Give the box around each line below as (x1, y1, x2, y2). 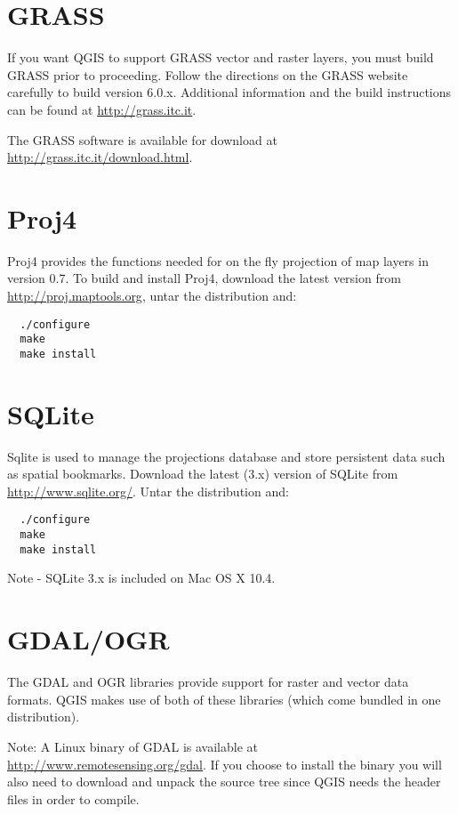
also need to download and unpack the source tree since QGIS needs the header (7, 772, 441, 791)
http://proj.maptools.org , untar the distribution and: (7, 286, 297, 304)
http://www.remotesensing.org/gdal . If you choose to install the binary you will (7, 754, 442, 773)
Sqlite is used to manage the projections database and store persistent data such (7, 447, 446, 465)
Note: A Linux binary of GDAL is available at (7, 737, 258, 755)
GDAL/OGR (7, 621, 170, 657)
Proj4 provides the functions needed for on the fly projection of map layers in (7, 251, 429, 270)
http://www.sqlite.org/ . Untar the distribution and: (7, 481, 289, 500)
